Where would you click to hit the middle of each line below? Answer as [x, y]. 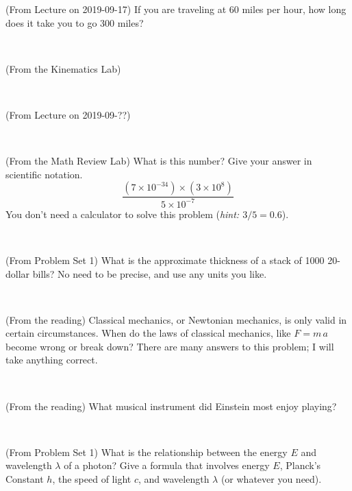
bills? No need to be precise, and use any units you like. [150, 273]
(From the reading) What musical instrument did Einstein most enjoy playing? [171, 406]
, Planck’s [300, 465]
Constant [25, 479]
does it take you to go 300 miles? [75, 22]
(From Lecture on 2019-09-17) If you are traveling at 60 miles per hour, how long [176, 9]
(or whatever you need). [271, 479]
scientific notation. [44, 174]
